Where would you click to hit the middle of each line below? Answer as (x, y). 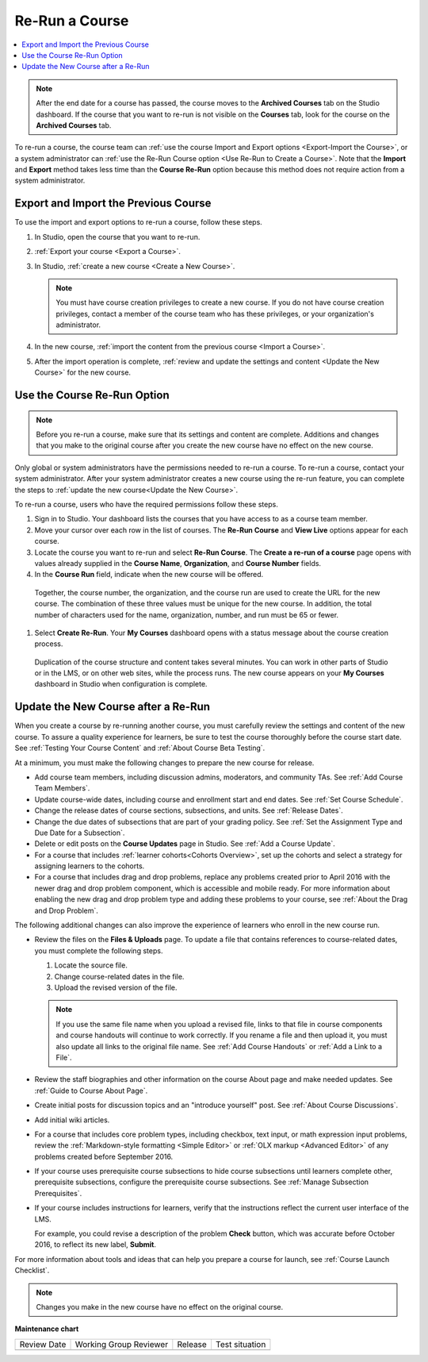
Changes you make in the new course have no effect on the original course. (160, 1306)
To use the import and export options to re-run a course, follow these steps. (139, 222)
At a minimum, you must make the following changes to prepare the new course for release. (164, 763)
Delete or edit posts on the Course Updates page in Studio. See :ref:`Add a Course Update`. (185, 844)
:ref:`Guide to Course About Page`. (91, 1091)
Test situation (241, 1344)
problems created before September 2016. (104, 1156)
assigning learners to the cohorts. (90, 866)
